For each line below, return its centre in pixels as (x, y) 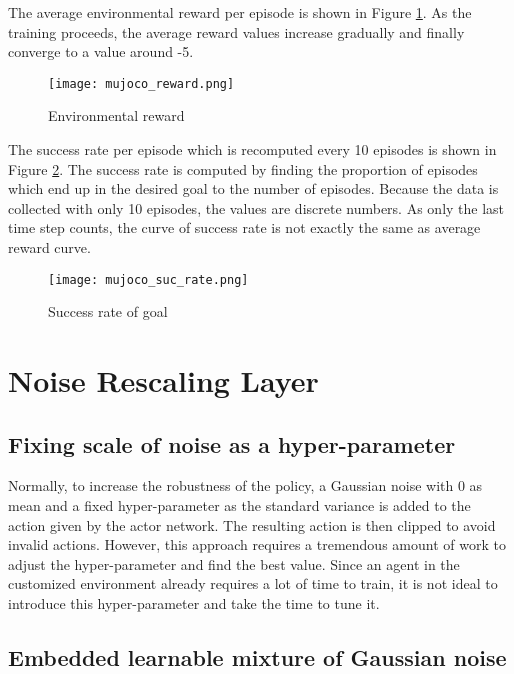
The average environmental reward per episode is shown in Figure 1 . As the (240, 12)
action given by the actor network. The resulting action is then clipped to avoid (252, 524)
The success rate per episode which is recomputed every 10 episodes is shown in (252, 149)
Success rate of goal (108, 311)
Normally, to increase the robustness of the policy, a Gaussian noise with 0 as (245, 485)
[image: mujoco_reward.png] (141, 83)
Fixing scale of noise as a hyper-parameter (232, 443)
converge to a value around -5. (101, 51)
